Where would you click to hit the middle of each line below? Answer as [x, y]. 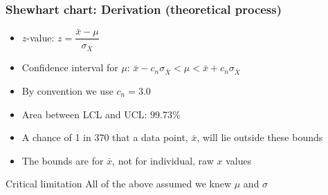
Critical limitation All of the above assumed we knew [119, 184]
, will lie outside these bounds [260, 137]
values [239, 160]
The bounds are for [63, 160]
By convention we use [67, 91]
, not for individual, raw [163, 160]
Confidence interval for [70, 67]
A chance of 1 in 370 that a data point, [105, 137]
